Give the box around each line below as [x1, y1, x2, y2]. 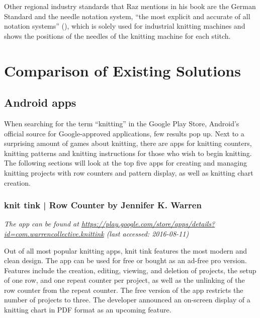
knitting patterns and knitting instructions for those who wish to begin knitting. [4, 147, 252, 158]
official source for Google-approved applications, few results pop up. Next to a [4, 128, 244, 138]
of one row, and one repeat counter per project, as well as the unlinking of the [4, 275, 245, 285]
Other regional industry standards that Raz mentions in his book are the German [4, 1, 256, 11]
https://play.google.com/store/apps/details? [81, 218, 215, 229]
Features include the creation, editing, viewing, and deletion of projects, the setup [4, 265, 256, 275]
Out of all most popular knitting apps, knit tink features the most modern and [4, 245, 247, 256]
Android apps [4, 95, 76, 110]
